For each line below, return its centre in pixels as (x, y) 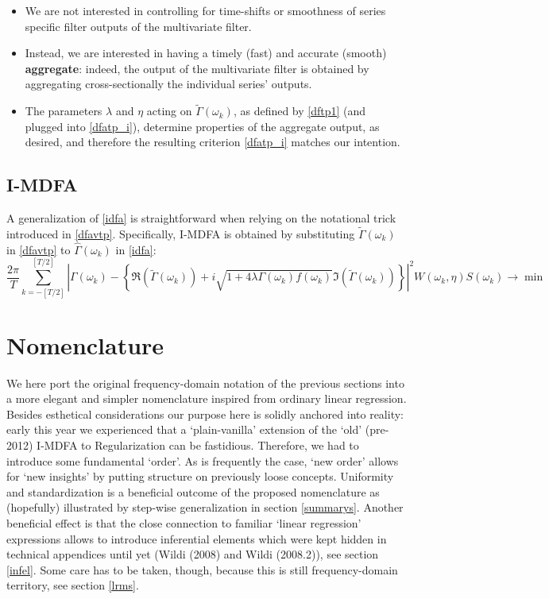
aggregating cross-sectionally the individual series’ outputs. (168, 84)
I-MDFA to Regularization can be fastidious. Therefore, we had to (198, 445)
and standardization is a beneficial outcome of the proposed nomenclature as (193, 491)
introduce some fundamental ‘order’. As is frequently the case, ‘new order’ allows (203, 460)
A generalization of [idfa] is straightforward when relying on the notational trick (201, 218)
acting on (169, 111)
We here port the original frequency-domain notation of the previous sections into (205, 383)
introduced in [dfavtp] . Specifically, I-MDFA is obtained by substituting (181, 233)
